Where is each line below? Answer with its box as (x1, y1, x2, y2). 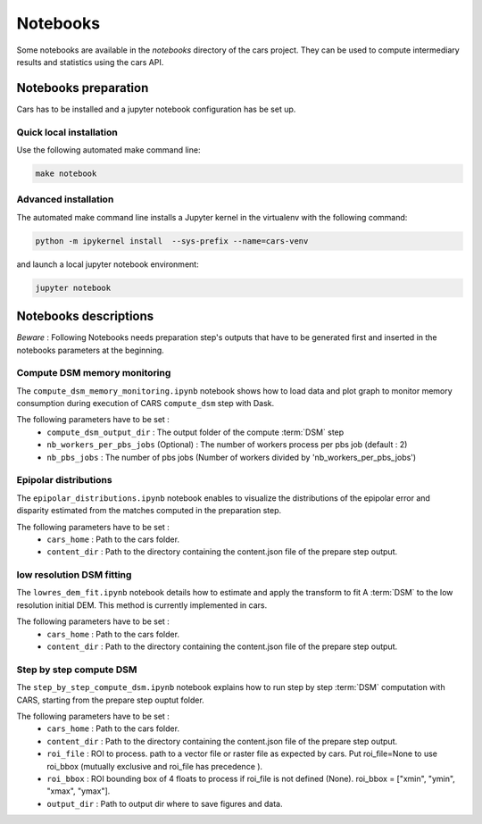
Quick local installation (16, 126, 118, 138)
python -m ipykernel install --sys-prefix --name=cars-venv (35, 236, 309, 246)
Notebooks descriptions (16, 309, 154, 324)
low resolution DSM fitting (16, 569, 132, 581)
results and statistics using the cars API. (16, 56, 164, 67)
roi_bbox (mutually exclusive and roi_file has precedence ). (46, 761, 263, 771)
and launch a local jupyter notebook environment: (16, 259, 200, 270)
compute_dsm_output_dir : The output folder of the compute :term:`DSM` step (46, 427, 345, 437)
